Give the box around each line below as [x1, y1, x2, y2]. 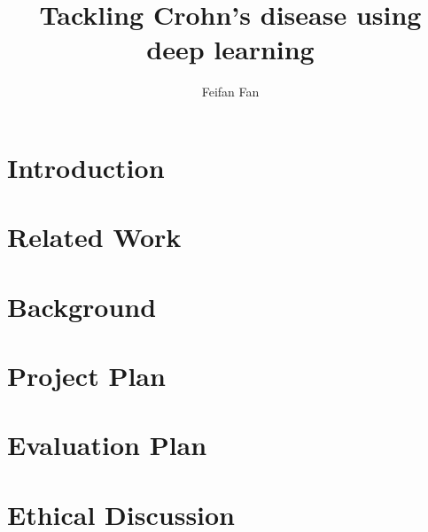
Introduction [7, 149, 165, 185]
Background [7, 288, 157, 324]
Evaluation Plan [7, 427, 207, 463]
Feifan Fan [201, 82, 260, 101]
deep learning [146, 31, 315, 67]
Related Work [7, 219, 182, 255]
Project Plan [7, 358, 166, 394]
